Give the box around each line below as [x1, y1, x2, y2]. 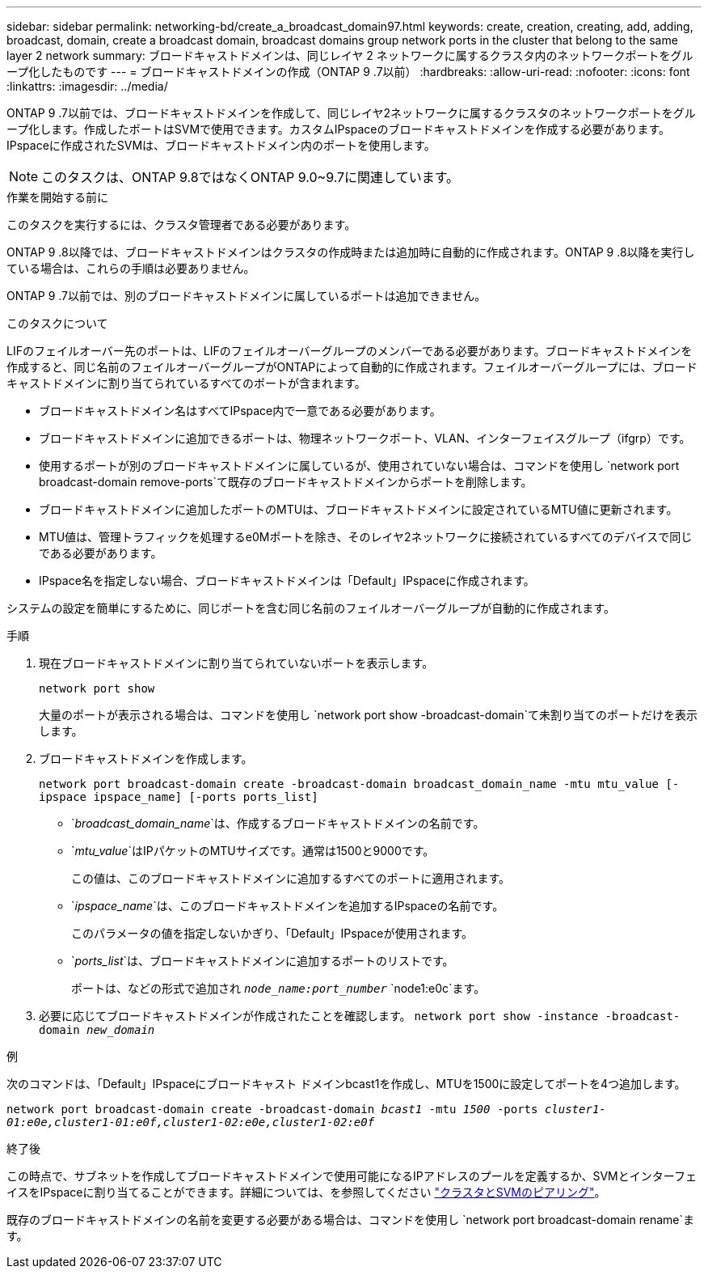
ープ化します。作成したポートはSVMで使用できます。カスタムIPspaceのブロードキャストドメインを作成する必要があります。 [6, 122, 671, 136]
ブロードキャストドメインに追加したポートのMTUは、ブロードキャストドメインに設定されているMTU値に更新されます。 [39, 502, 678, 516]
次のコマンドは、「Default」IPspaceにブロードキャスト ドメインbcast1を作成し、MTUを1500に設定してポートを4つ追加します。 [6, 1077, 686, 1091]
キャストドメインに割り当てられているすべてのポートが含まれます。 [6, 376, 366, 390]
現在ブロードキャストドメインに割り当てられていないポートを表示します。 [39, 656, 434, 670]
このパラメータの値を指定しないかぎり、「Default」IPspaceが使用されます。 [71, 926, 473, 940]
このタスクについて [6, 316, 108, 330]
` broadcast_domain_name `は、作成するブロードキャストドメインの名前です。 [71, 816, 485, 830]
